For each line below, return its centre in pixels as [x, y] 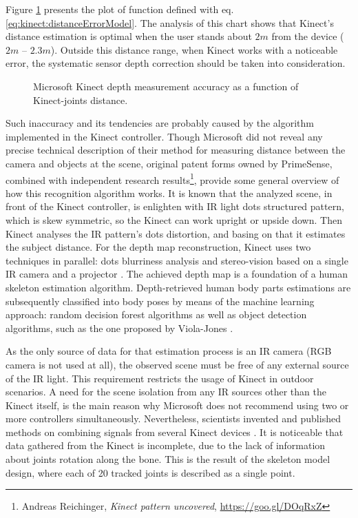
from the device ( [308, 36]
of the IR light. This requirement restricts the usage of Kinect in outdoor [160, 378]
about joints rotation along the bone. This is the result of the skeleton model [168, 459]
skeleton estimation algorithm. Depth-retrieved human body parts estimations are [178, 287]
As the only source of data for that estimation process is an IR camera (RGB [169, 351]
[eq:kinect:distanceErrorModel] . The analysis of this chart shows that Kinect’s [170, 22]
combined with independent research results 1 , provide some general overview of [172, 178]
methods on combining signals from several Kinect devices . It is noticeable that [175, 432]
